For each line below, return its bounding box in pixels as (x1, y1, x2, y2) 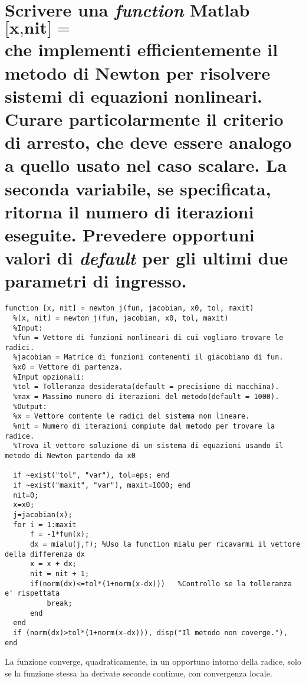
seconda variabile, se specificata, (5, 176, 271, 200)
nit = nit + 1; (29, 569, 90, 578)
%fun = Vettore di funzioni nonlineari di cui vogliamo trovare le (13, 334, 284, 342)
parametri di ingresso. (5, 269, 187, 293)
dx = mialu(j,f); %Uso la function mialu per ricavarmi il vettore (29, 540, 301, 548)
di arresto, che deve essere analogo (5, 130, 292, 154)
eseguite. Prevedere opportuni (5, 222, 255, 246)
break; (47, 599, 73, 607)
